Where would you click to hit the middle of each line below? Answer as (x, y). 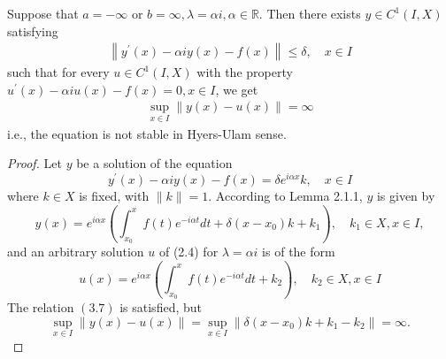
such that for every (58, 72)
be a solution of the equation (154, 163)
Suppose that (43, 13)
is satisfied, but (161, 307)
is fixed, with (114, 195)
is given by (406, 195)
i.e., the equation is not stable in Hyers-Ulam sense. (147, 133)
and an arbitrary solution (76, 251)
